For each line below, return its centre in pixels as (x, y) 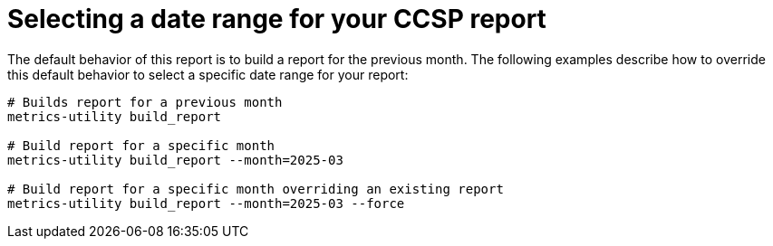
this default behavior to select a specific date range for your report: (208, 74)
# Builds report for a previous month (145, 102)
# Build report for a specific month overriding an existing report (256, 189)
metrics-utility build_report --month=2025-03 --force (206, 203)
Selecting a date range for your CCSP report (277, 19)
